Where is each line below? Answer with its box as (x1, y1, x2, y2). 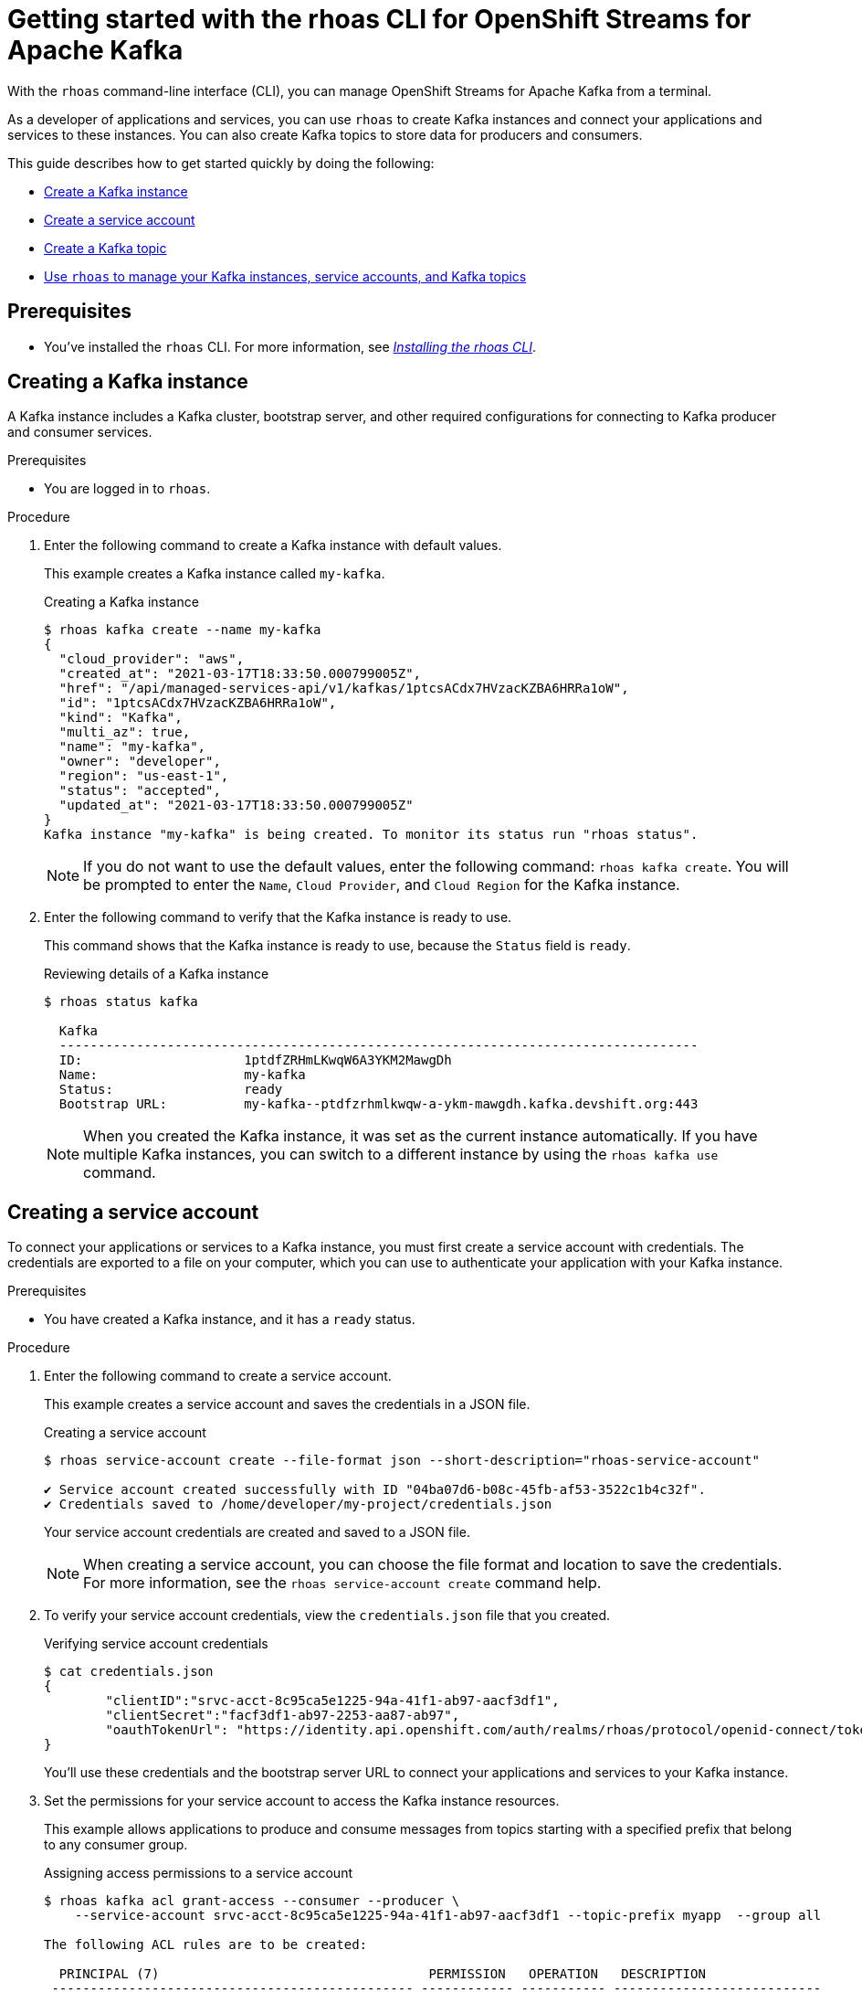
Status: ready (58, 1082, 283, 1097)
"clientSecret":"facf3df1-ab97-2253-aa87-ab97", (105, 1708, 460, 1723)
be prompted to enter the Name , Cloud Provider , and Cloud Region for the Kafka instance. (83, 875, 680, 895)
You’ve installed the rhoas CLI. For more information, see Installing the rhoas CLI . (44, 338, 536, 355)
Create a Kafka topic (44, 239, 167, 256)
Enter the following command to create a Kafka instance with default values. (44, 537, 502, 554)
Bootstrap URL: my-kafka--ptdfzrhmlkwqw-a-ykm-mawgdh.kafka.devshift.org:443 (58, 1097, 699, 1112)
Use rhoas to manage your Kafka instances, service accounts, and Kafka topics (44, 268, 527, 284)
